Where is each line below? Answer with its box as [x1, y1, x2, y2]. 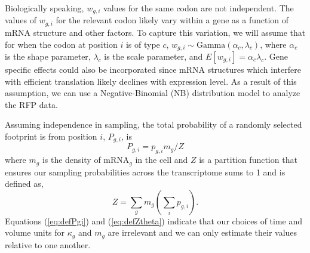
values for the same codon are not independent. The [103, 2, 294, 14]
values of [5, 14, 36, 26]
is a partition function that [199, 153, 297, 166]
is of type [125, 38, 160, 50]
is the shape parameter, [5, 50, 91, 62]
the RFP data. [5, 98, 58, 110]
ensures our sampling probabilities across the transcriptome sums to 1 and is [5, 165, 286, 178]
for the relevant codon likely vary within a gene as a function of [56, 14, 289, 26]
